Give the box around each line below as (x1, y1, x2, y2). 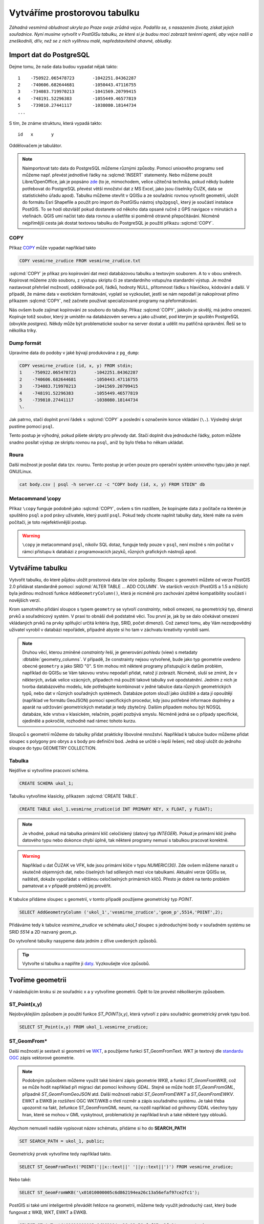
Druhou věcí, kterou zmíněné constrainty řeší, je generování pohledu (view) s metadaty (22, 649, 198, 656)
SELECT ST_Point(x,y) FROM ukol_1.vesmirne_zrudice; (19, 1024, 149, 1030)
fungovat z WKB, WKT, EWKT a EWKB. (9, 1209, 88, 1215)
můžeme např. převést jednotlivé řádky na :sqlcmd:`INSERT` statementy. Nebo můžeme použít (22, 172, 213, 178)
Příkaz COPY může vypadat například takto (9, 245, 96, 251)
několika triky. (9, 327, 37, 333)
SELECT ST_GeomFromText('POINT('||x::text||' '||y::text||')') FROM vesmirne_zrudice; (19, 1164, 234, 1170)
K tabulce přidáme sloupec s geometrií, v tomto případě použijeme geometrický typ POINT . (9, 896, 193, 902)
